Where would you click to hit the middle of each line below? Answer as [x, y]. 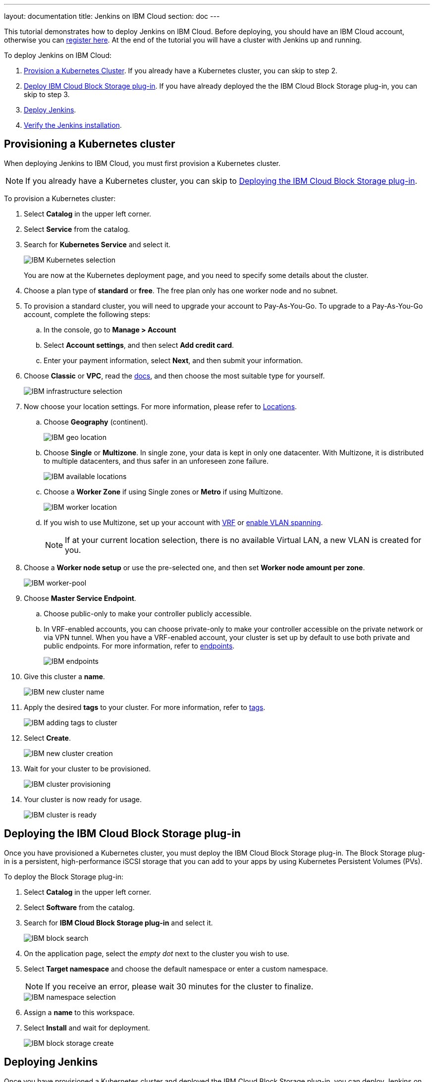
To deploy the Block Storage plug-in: [64, 876]
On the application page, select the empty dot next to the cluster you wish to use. [157, 953]
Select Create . [47, 738]
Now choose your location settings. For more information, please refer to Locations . [161, 406]
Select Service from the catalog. [77, 229]
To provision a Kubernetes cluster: [60, 198]
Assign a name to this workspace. [79, 1012]
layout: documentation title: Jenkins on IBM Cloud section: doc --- [112, 16]
